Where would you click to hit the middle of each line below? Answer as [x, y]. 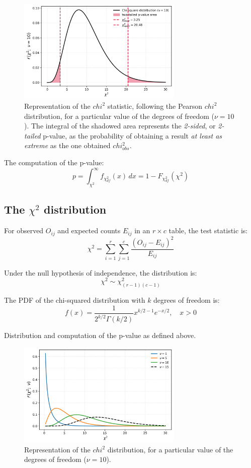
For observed [24, 230]
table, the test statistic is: [208, 230]
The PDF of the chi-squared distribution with [75, 300]
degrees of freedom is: [187, 300]
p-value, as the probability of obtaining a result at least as [133, 135]
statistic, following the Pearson [155, 106]
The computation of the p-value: [54, 162]
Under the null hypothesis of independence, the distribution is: [101, 272]
